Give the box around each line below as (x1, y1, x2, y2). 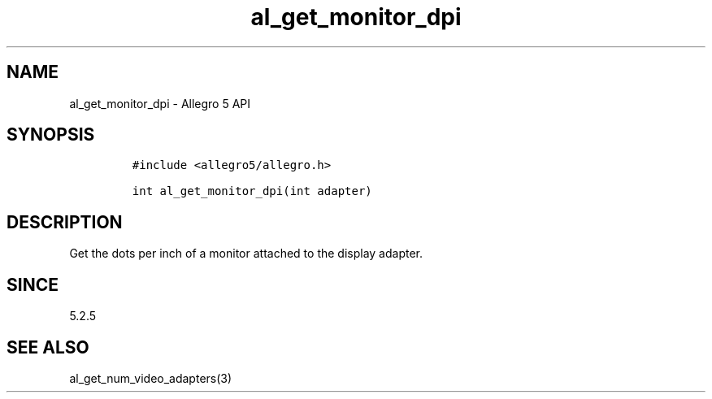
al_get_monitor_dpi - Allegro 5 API (69, 96, 251, 111)
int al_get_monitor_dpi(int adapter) (132, 184, 372, 198)
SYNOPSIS (7, 124, 95, 145)
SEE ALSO (7, 336, 89, 358)
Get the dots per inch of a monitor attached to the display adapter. (69, 246, 423, 261)
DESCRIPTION (7, 211, 123, 232)
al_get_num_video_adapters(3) (69, 371, 232, 385)
